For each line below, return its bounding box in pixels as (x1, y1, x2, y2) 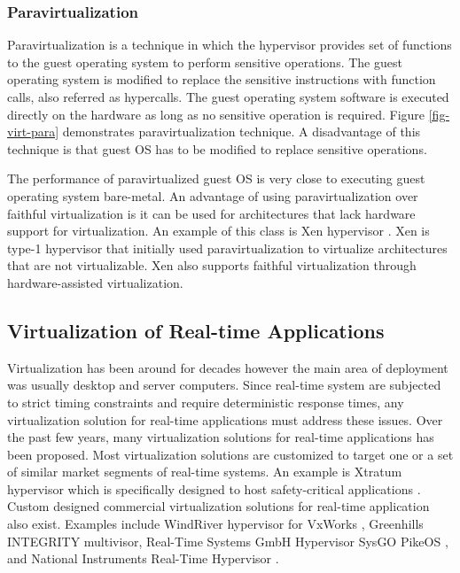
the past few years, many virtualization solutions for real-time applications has (7, 428, 434, 446)
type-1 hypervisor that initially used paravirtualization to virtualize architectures (7, 238, 448, 257)
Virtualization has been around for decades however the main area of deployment (7, 358, 448, 376)
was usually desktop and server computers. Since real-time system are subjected (7, 376, 441, 394)
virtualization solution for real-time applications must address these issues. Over (7, 410, 443, 429)
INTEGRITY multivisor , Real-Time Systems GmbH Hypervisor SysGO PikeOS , (7, 531, 448, 550)
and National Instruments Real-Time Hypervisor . (7, 549, 279, 568)
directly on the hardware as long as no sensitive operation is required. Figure (7, 105, 425, 123)
